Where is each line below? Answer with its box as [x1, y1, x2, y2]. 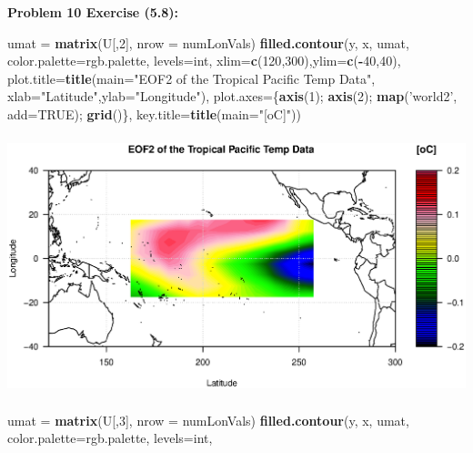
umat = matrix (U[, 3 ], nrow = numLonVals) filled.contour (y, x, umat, [7, 410, 409, 429]
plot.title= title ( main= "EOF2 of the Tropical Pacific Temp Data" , [7, 68, 376, 88]
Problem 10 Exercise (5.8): [7, 3, 179, 21]
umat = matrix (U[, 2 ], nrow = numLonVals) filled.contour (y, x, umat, [7, 33, 409, 52]
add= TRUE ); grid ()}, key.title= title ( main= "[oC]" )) [7, 104, 302, 123]
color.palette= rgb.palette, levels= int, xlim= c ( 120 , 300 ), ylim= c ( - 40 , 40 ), [7, 51, 401, 70]
